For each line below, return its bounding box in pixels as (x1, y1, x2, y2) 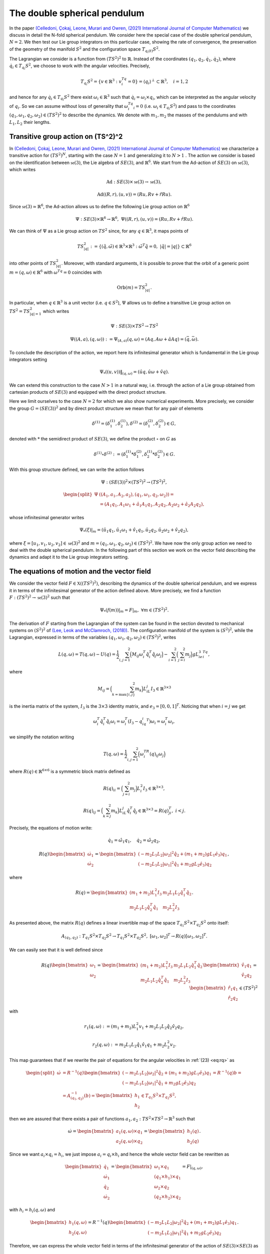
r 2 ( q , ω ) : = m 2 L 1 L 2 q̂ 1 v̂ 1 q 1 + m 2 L (92, 1042, 167, 1048)
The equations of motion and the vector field (9, 567, 151, 576)
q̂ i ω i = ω (105, 719, 125, 725)
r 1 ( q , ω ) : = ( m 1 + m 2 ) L (84, 1023, 137, 1030)
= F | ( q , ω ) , (181, 1164, 203, 1171)
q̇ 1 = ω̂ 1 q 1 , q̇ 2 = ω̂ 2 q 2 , (107, 838, 160, 845)
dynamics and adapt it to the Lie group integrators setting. (9, 554, 129, 560)
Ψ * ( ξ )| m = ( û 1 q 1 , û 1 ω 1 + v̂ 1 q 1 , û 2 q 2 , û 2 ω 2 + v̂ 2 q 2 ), (79, 527, 188, 534)
